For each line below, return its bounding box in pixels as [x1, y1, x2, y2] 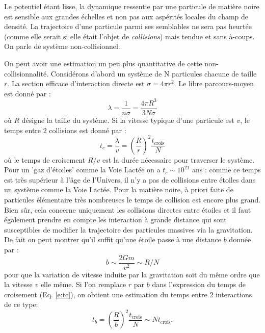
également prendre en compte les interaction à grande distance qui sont [4, 214, 227, 225]
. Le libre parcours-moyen [174, 78, 254, 89]
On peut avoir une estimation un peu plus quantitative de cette [4, 58, 202, 68]
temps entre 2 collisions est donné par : [4, 124, 126, 135]
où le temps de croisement [4, 154, 86, 165]
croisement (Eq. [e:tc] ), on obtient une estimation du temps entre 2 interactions [4, 289, 252, 299]
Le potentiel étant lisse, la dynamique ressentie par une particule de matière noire [4, 1, 259, 11]
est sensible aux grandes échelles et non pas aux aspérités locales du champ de [4, 11, 249, 21]
